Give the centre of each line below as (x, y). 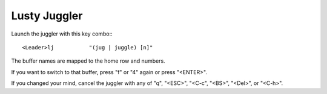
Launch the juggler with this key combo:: (62, 34)
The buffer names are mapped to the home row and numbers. (88, 61)
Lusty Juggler (47, 16)
